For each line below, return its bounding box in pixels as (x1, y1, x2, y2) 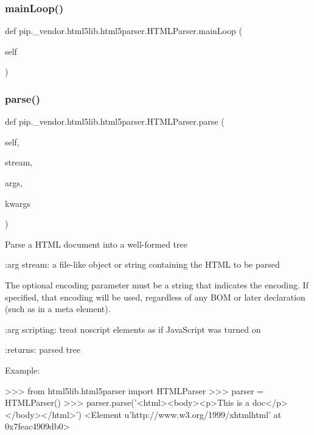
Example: (5, 363, 40, 376)
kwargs (5, 197, 31, 209)
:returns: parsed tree (5, 343, 80, 356)
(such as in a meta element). (5, 302, 111, 315)
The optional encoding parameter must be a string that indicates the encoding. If (5, 278, 309, 291)
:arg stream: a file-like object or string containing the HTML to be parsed (5, 258, 280, 271)
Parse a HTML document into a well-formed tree (5, 237, 187, 250)
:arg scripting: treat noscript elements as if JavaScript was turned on (5, 322, 261, 335)
